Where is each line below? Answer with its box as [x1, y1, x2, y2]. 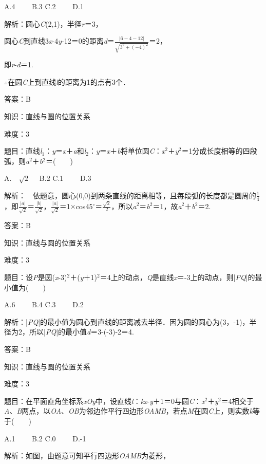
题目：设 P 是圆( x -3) [4, 271, 67, 282]
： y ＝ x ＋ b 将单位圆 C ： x [89, 145, 165, 156]
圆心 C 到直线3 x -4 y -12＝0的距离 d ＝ [4, 35, 115, 46]
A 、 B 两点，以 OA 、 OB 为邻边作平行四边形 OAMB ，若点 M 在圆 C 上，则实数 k [4, 405, 253, 416]
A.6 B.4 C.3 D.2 [4, 299, 84, 310]
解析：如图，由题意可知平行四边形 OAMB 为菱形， [4, 450, 170, 461]
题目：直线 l [4, 145, 42, 156]
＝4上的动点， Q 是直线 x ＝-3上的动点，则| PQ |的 [100, 271, 255, 282]
